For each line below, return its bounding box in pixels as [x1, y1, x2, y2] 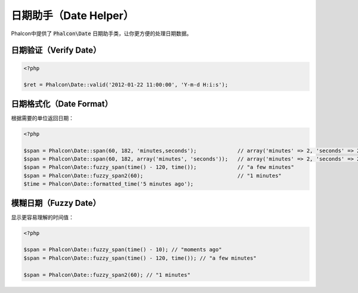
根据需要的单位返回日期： [11, 114, 74, 122]
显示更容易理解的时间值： [11, 214, 74, 221]
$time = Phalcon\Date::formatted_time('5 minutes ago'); [23, 181, 194, 187]
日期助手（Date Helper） [11, 9, 134, 22]
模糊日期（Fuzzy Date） [11, 198, 101, 208]
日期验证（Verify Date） [11, 45, 101, 55]
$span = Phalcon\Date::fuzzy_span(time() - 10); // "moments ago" [23, 246, 222, 253]
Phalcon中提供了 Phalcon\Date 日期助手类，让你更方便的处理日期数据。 [11, 30, 192, 37]
